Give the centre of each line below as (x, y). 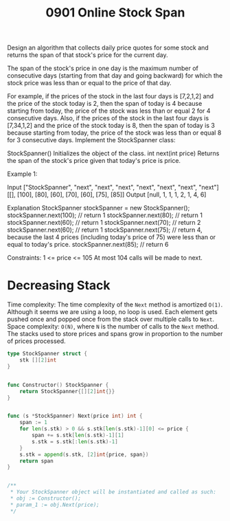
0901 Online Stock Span (115, 13)
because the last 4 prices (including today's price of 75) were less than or (112, 237)
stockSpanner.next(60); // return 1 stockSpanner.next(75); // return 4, (105, 230)
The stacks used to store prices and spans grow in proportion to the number (115, 334)
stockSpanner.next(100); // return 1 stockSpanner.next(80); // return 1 (105, 215)
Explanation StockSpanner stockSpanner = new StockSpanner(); (99, 208)
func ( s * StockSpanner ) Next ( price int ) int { (75, 416)
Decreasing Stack (59, 286)
